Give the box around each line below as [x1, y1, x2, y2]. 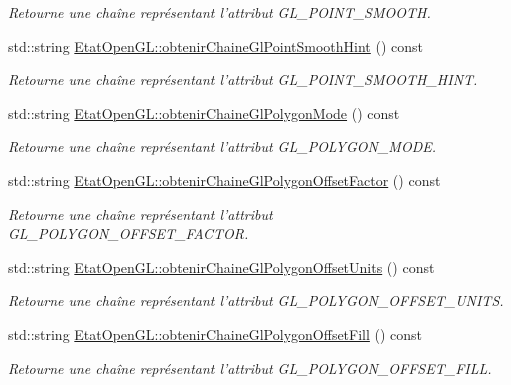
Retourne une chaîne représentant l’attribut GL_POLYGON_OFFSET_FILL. [8, 357, 492, 378]
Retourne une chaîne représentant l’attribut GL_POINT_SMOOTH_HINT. [8, 69, 478, 90]
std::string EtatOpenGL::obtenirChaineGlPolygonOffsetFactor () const [8, 169, 441, 190]
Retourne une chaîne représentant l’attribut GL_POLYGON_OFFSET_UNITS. [8, 290, 504, 311]
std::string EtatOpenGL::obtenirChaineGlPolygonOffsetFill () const [8, 323, 423, 344]
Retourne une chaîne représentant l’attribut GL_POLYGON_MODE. [8, 136, 437, 157]
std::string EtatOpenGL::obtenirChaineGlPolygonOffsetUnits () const [8, 256, 435, 277]
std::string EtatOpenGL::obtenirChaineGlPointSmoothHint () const [8, 35, 423, 56]
